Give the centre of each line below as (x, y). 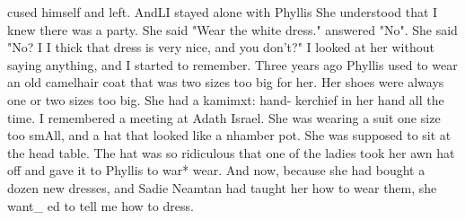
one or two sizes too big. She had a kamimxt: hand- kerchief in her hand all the (226, 99)
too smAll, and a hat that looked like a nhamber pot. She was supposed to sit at (229, 135)
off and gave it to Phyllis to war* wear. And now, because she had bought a (216, 170)
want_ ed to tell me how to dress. (101, 205)
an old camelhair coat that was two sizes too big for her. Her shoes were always (226, 82)
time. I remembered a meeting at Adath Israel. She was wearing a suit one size (224, 117)
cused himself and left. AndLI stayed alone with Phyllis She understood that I (223, 12)
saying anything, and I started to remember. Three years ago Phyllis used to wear (232, 64)
